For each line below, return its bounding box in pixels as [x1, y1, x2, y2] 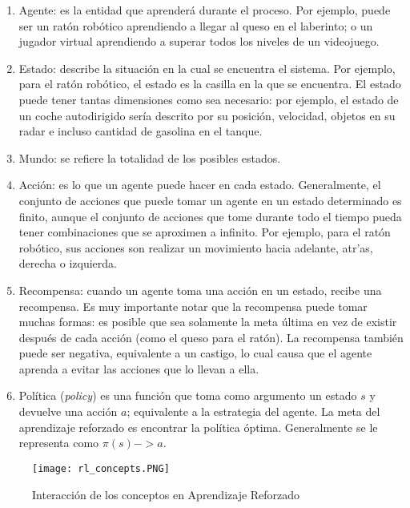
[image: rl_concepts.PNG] [32, 462, 170, 474]
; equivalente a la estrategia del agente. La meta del [127, 403, 380, 420]
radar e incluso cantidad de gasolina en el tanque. [18, 123, 263, 139]
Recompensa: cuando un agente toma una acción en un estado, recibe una [18, 281, 382, 298]
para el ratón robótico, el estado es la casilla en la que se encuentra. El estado [18, 75, 401, 92]
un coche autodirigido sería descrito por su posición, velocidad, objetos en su [18, 107, 396, 123]
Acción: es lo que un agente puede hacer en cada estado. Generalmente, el [18, 176, 381, 193]
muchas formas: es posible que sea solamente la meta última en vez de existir [18, 313, 397, 330]
